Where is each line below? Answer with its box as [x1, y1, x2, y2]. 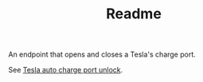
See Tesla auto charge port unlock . [8, 65, 123, 75]
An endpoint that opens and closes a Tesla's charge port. [8, 49, 197, 60]
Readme [106, 5, 162, 23]
